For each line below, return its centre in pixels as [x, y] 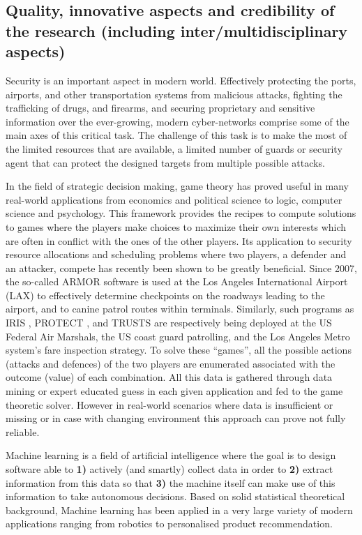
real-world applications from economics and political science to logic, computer [174, 199]
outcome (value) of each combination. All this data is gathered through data [169, 377]
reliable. [23, 431]
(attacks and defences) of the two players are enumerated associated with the [171, 363]
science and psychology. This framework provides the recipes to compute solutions [181, 213]
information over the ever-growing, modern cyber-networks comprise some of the [178, 121]
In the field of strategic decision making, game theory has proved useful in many [177, 186]
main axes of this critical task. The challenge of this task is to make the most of [176, 135]
